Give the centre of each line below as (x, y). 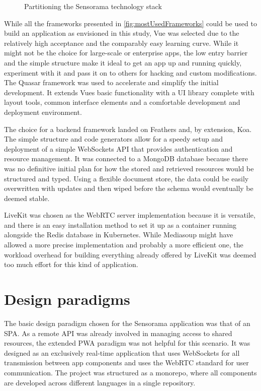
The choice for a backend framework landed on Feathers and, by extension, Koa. (128, 129)
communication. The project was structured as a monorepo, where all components (130, 372)
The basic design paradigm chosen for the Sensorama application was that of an (127, 323)
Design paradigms (67, 299)
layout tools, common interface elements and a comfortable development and (122, 102)
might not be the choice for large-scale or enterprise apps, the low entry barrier (126, 53)
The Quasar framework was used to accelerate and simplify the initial (111, 82)
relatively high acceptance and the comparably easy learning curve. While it (121, 43)
